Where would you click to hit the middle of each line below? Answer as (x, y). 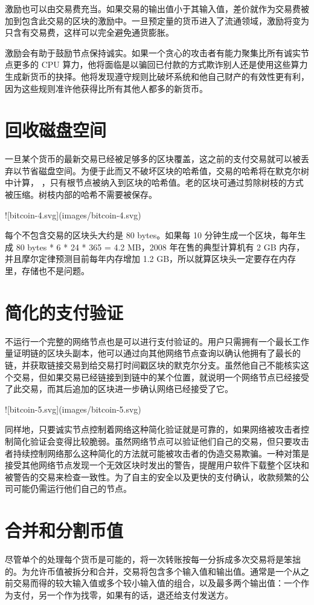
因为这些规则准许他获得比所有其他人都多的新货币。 (106, 88)
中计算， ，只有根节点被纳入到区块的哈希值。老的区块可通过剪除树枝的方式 (154, 182)
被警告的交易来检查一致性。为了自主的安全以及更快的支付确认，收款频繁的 (153, 476)
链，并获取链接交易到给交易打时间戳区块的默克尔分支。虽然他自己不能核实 (153, 365)
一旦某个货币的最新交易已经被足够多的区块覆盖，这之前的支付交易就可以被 (153, 159)
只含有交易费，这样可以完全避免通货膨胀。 (89, 32)
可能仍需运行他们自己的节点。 (72, 489)
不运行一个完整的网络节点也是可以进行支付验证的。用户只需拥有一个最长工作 (157, 341)
